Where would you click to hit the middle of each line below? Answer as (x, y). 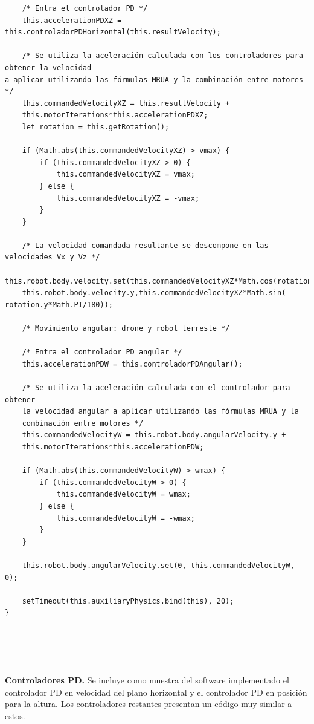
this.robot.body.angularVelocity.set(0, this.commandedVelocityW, (158, 565)
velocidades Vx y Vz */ (53, 257)
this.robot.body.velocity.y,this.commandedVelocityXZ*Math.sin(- (156, 293)
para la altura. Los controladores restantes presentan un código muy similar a (149, 704)
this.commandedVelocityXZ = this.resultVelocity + (126, 103)
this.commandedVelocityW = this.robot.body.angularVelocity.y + (154, 435)
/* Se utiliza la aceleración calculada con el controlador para (156, 388)
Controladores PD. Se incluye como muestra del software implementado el (147, 680)
